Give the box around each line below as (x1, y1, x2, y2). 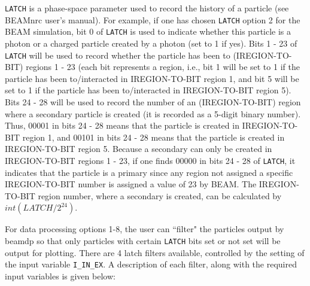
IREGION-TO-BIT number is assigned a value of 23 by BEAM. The (5, 178, 257, 190)
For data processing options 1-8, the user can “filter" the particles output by (5, 223, 284, 235)
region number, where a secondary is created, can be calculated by (38, 189, 282, 202)
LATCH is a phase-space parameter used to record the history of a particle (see (5, 2, 289, 14)
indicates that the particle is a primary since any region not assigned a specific (5, 166, 293, 178)
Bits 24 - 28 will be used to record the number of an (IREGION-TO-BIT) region (5, 96, 301, 108)
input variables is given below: (5, 269, 116, 282)
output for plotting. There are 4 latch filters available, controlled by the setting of (5, 246, 305, 258)
